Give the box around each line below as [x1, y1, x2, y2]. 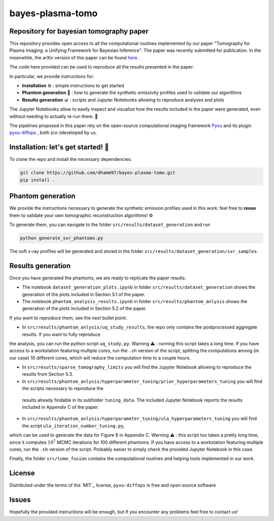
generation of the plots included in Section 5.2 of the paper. [22, 305, 147, 312]
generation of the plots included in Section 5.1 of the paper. [22, 291, 146, 297]
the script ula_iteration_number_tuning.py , [22, 422, 125, 429]
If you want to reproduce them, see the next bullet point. [9, 315, 127, 321]
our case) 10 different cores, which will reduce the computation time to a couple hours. [9, 354, 191, 361]
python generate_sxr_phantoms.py [20, 235, 104, 241]
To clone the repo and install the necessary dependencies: [9, 156, 132, 162]
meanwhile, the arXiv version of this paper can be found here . [9, 54, 140, 60]
